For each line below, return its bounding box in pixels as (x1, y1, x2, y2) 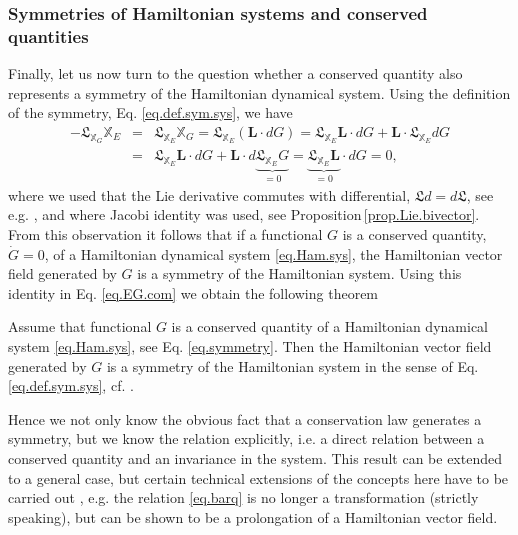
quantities (8, 23, 89, 48)
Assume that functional (8, 316, 152, 337)
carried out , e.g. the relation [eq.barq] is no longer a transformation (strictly (8, 487, 479, 508)
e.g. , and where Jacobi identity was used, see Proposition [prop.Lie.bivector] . (8, 204, 480, 225)
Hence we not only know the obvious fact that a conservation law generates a (8, 408, 482, 429)
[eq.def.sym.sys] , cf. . (8, 375, 134, 396)
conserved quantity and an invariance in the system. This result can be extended (8, 447, 502, 468)
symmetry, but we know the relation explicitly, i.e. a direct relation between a (8, 428, 485, 449)
